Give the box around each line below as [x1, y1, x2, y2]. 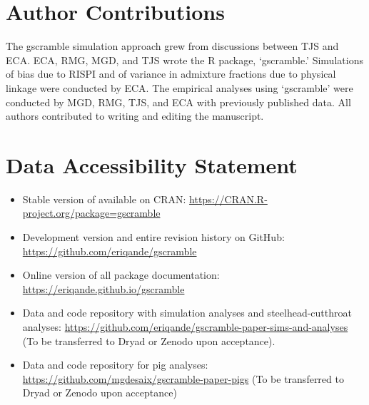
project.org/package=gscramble [22, 205, 161, 220]
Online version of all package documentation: [22, 267, 220, 282]
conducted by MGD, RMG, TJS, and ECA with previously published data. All [6, 94, 351, 109]
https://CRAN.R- [189, 191, 268, 206]
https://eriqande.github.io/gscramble [22, 281, 185, 296]
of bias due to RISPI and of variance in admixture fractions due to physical [6, 66, 336, 81]
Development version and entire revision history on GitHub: [22, 230, 285, 244]
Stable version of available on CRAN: [22, 191, 186, 206]
